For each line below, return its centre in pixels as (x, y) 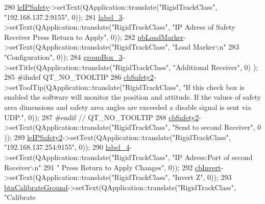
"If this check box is (214, 87)
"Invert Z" (188, 177)
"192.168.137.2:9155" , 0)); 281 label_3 (63, 17)
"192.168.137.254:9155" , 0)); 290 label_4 (67, 147)
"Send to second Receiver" (213, 127)
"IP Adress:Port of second (212, 157)
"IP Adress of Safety (204, 27)
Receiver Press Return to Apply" (55, 37)
